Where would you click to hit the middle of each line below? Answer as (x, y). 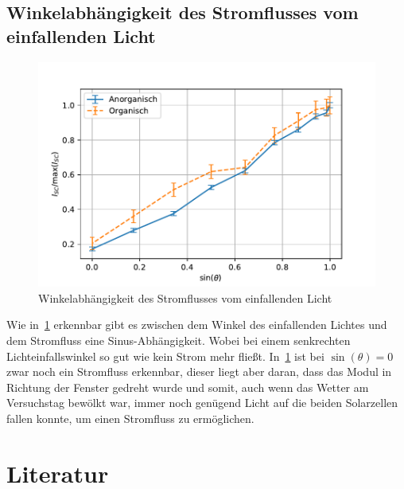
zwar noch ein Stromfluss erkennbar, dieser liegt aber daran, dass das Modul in (199, 372)
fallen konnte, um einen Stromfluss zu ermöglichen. (130, 418)
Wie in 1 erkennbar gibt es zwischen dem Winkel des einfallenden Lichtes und (197, 325)
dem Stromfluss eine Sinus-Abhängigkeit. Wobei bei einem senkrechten (179, 340)
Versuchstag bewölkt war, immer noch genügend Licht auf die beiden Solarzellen (202, 403)
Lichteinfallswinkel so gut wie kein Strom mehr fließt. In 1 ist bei (165, 356)
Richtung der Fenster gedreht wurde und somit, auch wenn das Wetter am (188, 387)
